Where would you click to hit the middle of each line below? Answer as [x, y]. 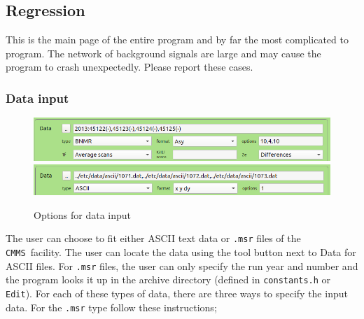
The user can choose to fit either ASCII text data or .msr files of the [153, 238]
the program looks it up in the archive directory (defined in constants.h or [168, 279]
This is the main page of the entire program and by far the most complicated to [177, 40]
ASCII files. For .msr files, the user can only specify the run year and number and [182, 265]
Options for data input [82, 214]
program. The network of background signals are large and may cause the [163, 53]
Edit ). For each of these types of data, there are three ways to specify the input [177, 293]
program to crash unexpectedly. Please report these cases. [129, 67]
